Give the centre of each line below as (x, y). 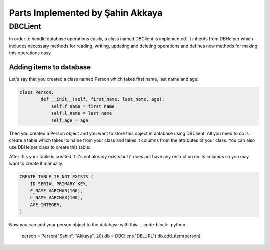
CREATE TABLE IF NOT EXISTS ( (57, 177)
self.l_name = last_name (82, 113)
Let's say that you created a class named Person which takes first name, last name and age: (104, 79)
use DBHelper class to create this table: (50, 147)
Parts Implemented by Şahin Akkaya (86, 13)
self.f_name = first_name (83, 106)
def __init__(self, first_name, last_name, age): (103, 99)
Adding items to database (50, 67)
